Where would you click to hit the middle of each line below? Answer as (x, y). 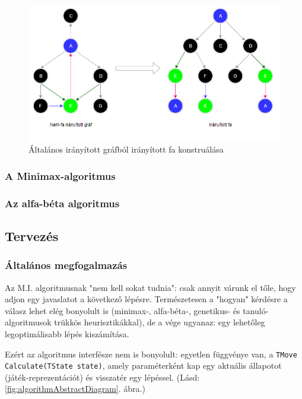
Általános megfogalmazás (66, 265)
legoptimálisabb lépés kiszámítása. (67, 333)
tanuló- (256, 310)
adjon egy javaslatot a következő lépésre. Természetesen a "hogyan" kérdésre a (146, 299)
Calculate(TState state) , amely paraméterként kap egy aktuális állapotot (143, 365)
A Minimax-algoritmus (60, 175)
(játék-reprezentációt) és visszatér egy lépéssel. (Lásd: (102, 377)
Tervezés (32, 235)
